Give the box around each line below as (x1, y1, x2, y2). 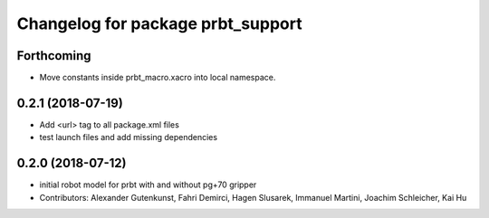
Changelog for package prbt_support (16, 14, 302, 33)
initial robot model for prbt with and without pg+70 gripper (39, 179, 257, 190)
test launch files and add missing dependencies (39, 132, 217, 143)
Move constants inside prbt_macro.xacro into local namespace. (39, 72, 276, 83)
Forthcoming (16, 48, 91, 63)
